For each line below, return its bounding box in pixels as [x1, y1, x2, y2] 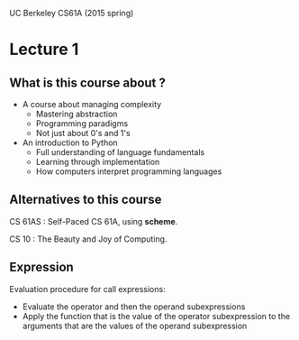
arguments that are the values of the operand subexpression [22, 320, 248, 331]
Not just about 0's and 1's [35, 128, 131, 138]
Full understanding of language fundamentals [35, 147, 205, 157]
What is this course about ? [9, 75, 167, 90]
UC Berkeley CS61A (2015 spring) [9, 8, 134, 18]
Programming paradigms [35, 118, 129, 129]
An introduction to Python [22, 137, 119, 148]
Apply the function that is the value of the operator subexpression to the [22, 310, 291, 321]
